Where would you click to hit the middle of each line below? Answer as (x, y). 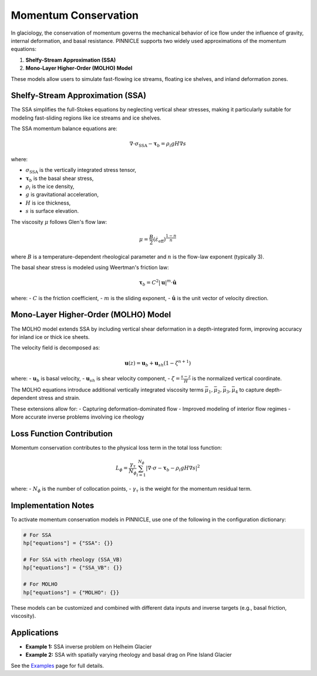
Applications (35, 632)
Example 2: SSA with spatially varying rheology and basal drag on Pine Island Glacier (129, 655)
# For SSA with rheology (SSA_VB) (73, 559)
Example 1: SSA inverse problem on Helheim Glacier (89, 646)
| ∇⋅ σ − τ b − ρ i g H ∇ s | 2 (173, 468)
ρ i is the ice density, (50, 187)
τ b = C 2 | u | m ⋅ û (158, 283)
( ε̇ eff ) (159, 240)
